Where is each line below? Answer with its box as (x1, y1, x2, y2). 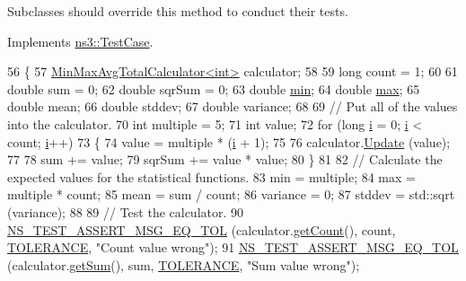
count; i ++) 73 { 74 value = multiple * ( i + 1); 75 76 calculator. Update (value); (7, 132, 451, 151)
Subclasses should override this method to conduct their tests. (7, 2, 348, 20)
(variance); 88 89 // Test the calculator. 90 (7, 202, 244, 221)
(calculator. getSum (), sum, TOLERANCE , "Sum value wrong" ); (7, 255, 360, 274)
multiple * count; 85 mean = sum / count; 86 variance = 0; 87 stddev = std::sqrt (7, 185, 455, 204)
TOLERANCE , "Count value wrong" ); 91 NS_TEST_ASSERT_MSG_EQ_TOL (7, 238, 459, 257)
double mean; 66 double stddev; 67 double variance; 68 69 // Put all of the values (7, 97, 458, 116)
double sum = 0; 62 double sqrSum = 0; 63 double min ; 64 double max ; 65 (7, 79, 420, 98)
